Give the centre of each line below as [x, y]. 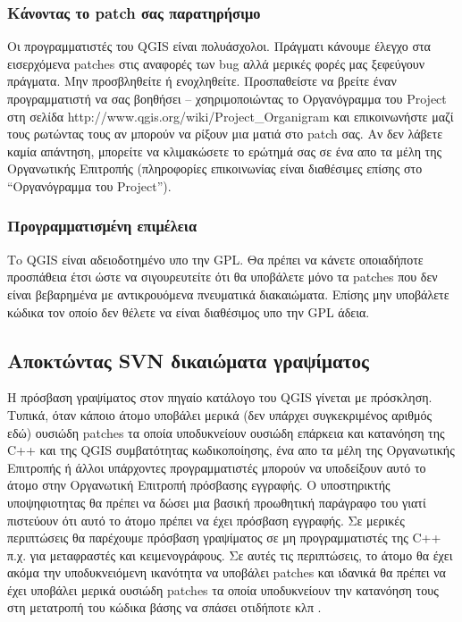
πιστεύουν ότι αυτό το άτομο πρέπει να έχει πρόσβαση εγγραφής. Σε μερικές [206, 520]
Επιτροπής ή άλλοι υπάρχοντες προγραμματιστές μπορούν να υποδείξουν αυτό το [217, 467]
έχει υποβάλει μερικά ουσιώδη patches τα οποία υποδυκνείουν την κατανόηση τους [223, 589]
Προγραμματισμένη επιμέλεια [102, 226]
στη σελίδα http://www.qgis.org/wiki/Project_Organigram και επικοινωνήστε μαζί [231, 116]
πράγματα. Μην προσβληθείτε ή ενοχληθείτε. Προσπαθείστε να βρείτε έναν [202, 81]
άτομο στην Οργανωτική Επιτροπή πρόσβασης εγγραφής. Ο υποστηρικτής [199, 485]
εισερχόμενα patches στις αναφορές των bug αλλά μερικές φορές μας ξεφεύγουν [216, 63]
